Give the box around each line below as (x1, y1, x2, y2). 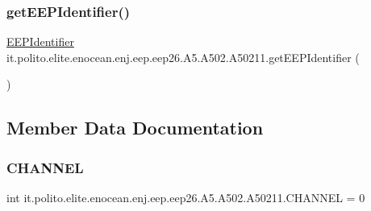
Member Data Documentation (6, 115, 264, 140)
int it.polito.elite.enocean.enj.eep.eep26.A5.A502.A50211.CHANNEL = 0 (6, 189, 365, 205)
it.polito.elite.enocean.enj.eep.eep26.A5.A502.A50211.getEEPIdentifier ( (6, 48, 360, 65)
